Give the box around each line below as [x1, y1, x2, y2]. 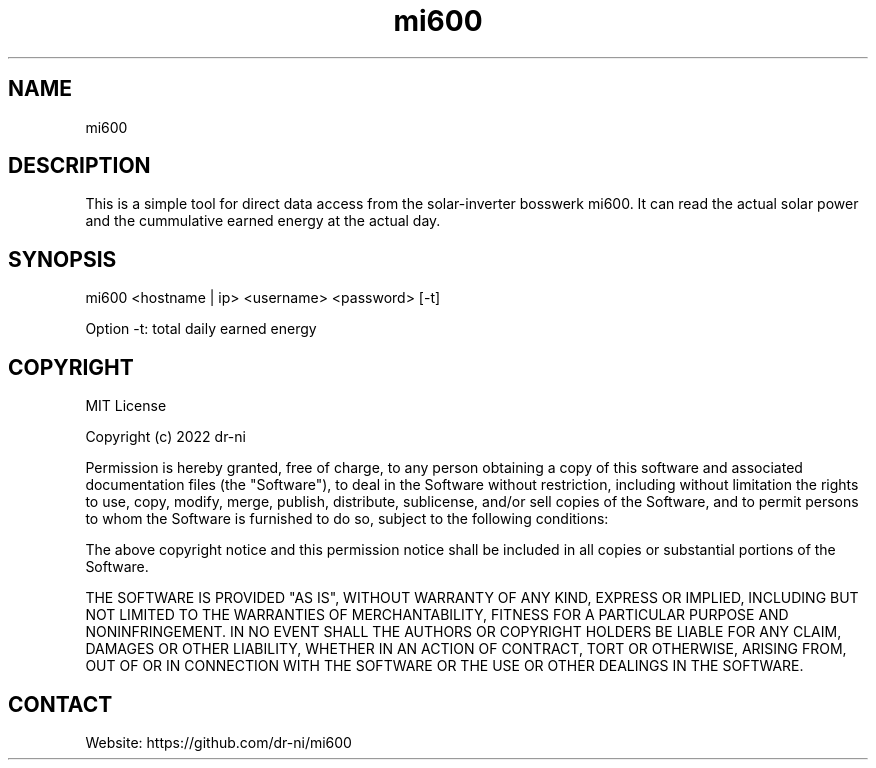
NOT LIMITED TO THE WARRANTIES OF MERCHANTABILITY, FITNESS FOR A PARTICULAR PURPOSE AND [85, 606, 789, 624]
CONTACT [8, 691, 113, 717]
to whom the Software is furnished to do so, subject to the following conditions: [85, 510, 609, 528]
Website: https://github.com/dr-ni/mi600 [85, 733, 352, 751]
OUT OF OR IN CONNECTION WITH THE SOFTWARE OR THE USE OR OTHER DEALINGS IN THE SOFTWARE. [85, 657, 804, 675]
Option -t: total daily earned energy [85, 320, 317, 338]
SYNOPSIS [8, 246, 117, 272]
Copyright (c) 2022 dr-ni [85, 428, 246, 446]
